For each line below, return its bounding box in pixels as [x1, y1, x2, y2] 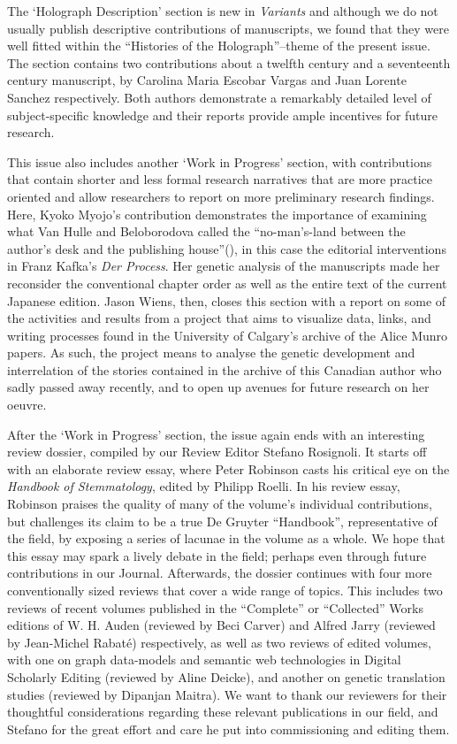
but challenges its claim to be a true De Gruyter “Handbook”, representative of [7, 511, 438, 530]
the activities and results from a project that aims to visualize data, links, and [7, 309, 431, 327]
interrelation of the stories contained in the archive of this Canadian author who [7, 360, 442, 379]
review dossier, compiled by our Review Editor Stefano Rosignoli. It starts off [7, 442, 427, 461]
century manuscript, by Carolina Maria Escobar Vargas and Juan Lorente [7, 71, 407, 89]
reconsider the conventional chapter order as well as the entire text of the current [7, 273, 447, 292]
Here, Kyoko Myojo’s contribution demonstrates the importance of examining [7, 204, 427, 223]
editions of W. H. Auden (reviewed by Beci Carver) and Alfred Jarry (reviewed [7, 616, 436, 634]
